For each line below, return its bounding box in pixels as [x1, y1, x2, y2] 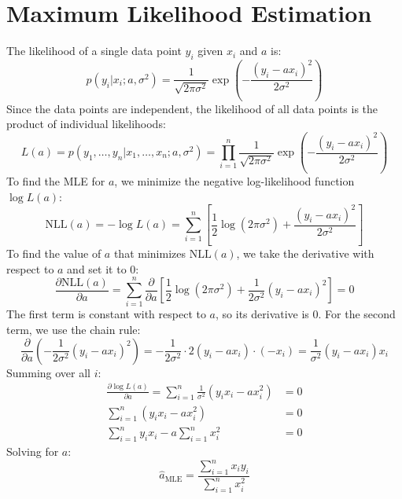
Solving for [6, 442, 59, 459]
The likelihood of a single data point [6, 42, 182, 59]
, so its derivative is [216, 306, 309, 322]
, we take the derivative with [236, 245, 374, 262]
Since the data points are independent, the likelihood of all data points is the [6, 100, 378, 116]
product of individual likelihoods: [6, 116, 166, 132]
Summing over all [6, 364, 90, 380]
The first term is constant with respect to [6, 306, 206, 322]
